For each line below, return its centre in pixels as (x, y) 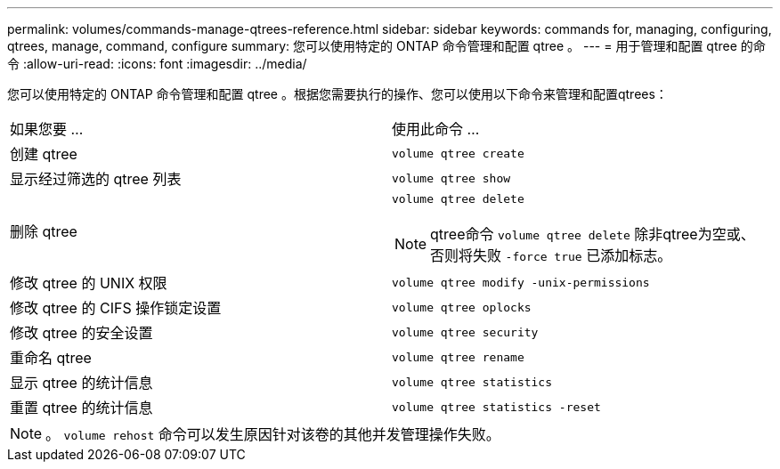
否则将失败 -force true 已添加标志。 (551, 255)
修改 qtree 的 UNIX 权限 (89, 283)
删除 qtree (44, 231)
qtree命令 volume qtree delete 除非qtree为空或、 (593, 234)
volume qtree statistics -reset (496, 407)
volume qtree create (458, 153)
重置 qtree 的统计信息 (81, 408)
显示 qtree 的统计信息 (81, 383)
